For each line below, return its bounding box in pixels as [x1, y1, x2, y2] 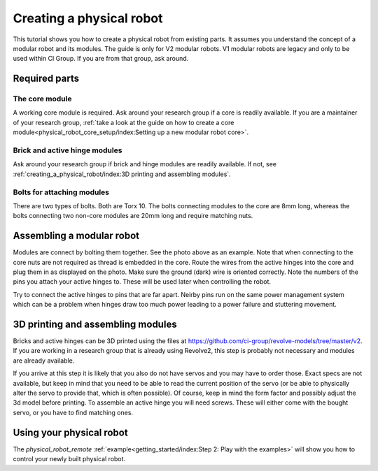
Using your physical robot [13, 426, 129, 438]
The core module [13, 94, 72, 104]
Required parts [13, 73, 80, 85]
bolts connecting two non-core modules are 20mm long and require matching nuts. [13, 212, 253, 220]
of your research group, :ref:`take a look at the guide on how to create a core [13, 118, 234, 126]
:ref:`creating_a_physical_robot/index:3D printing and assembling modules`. [13, 170, 231, 178]
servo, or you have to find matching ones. [13, 408, 133, 416]
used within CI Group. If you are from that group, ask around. [13, 55, 189, 63]
